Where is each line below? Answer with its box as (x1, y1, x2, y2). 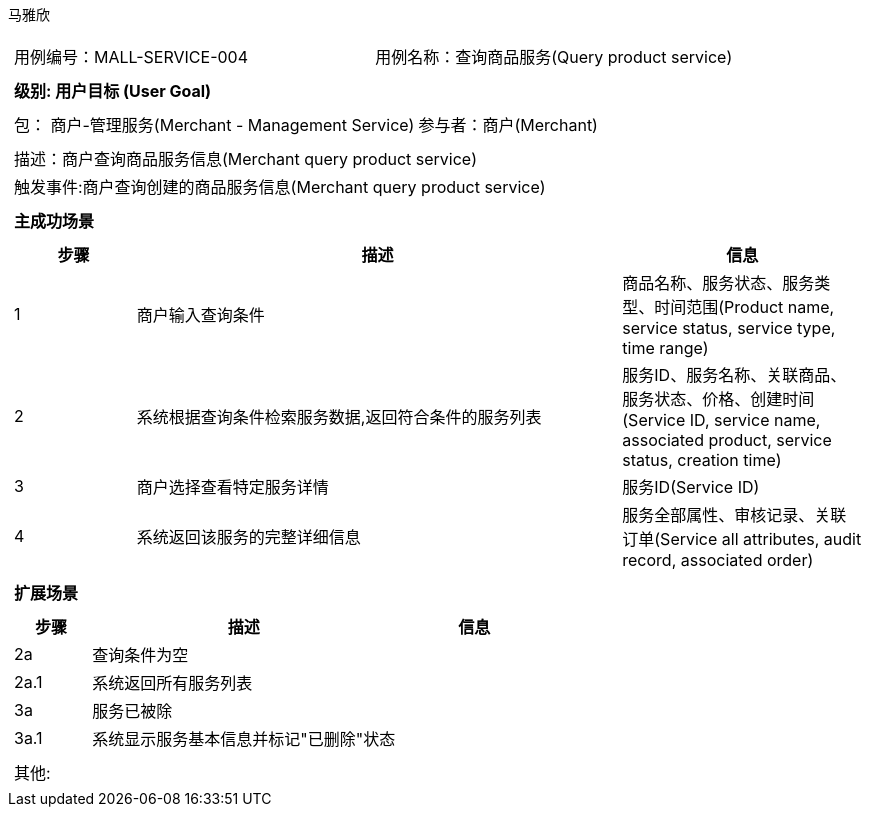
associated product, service (622, 430, 832, 450)
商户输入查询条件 (136, 305, 265, 325)
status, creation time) (622, 450, 782, 470)
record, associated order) (622, 550, 814, 570)
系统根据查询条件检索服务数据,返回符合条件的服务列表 (136, 407, 542, 427)
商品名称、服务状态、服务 (622, 273, 815, 293)
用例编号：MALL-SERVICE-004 (14, 47, 249, 67)
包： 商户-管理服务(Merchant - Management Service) (14, 115, 415, 135)
